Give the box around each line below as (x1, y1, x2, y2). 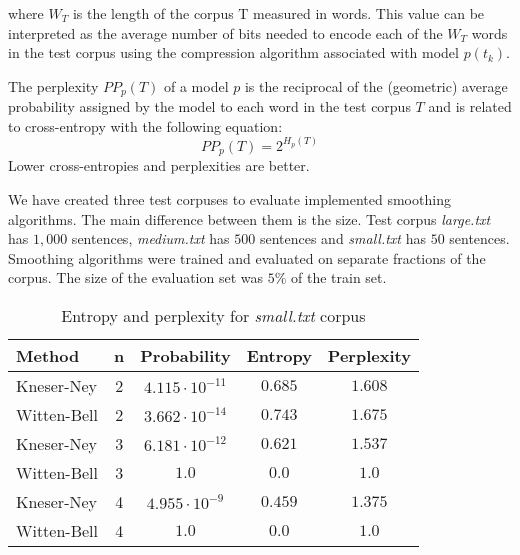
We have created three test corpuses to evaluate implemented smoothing (8, 188, 451, 209)
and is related (428, 96, 512, 117)
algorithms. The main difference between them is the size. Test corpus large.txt (8, 208, 491, 229)
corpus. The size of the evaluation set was (8, 267, 264, 288)
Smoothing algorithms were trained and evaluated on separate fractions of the (8, 247, 486, 268)
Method (16, 343, 80, 367)
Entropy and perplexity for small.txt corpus (61, 303, 366, 327)
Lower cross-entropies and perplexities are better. (8, 155, 310, 176)
